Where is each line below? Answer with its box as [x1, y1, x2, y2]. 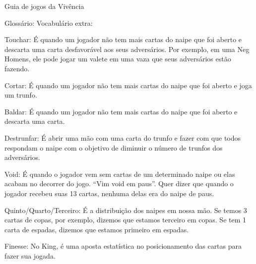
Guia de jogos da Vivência [4, 1, 84, 11]
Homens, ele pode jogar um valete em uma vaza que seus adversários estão [4, 53, 231, 64]
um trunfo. [4, 90, 37, 100]
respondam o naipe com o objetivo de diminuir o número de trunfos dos [4, 142, 223, 153]
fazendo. [4, 63, 30, 73]
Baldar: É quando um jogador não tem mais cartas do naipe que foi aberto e [4, 106, 238, 116]
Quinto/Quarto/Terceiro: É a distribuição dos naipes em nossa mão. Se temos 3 [4, 205, 247, 215]
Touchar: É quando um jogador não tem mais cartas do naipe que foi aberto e [4, 34, 242, 45]
